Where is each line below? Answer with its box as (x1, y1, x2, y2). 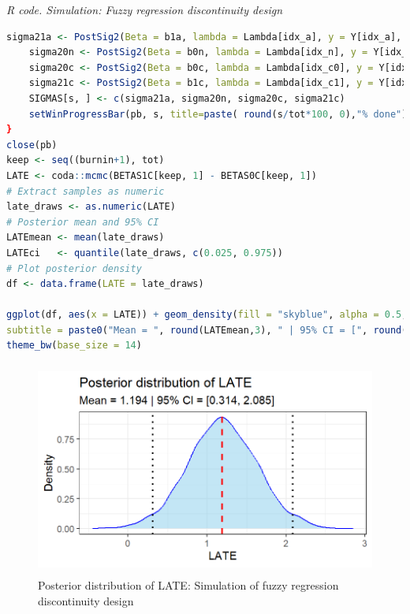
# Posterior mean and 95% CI (6, 216, 159, 228)
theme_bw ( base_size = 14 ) (6, 340, 142, 352)
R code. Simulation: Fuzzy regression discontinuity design (6, 2, 283, 17)
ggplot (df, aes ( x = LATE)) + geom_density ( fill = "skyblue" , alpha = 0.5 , (6, 309, 408, 321)
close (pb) (6, 139, 58, 151)
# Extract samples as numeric (6, 185, 165, 197)
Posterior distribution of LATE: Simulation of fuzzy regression (38, 577, 339, 594)
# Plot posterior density (6, 262, 142, 274)
